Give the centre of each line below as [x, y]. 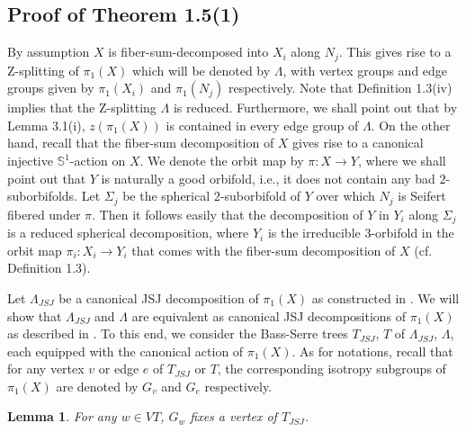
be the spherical [166, 196]
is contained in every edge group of [262, 125]
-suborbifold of [260, 196]
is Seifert [422, 196]
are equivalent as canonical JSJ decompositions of [269, 315]
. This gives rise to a [395, 52]
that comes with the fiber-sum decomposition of [264, 250]
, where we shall [402, 161]
